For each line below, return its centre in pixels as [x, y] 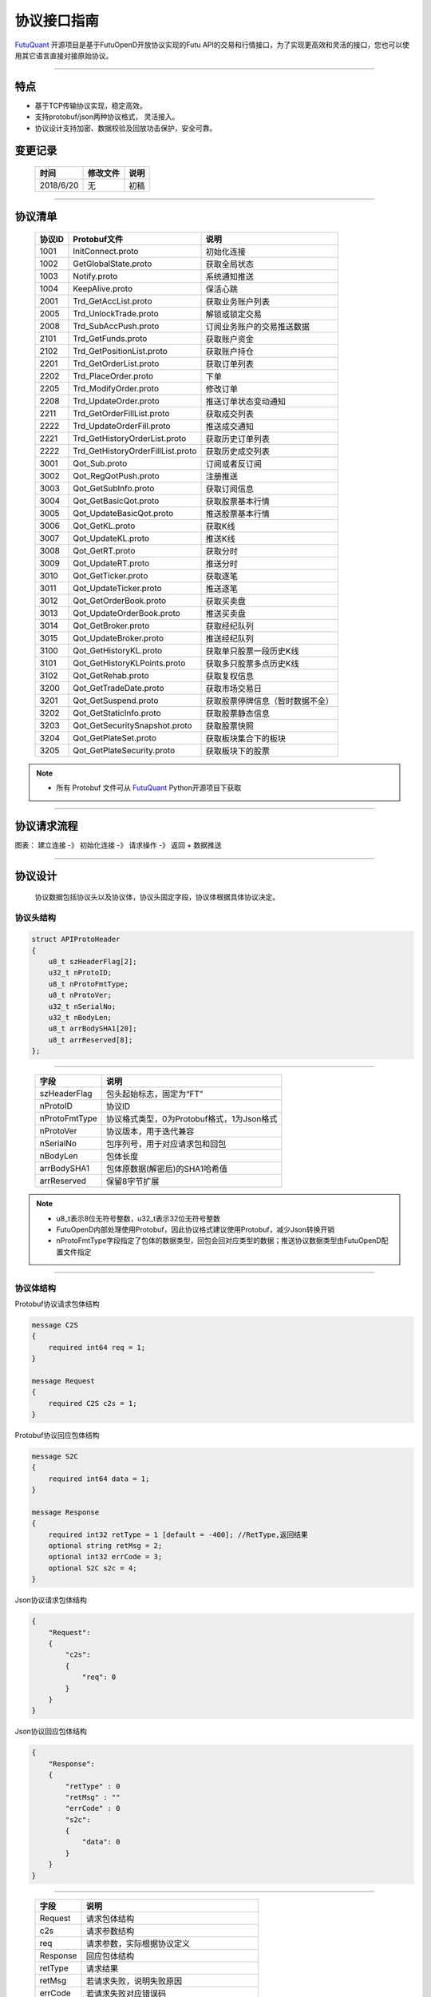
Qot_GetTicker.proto [111, 576]
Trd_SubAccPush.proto [116, 326]
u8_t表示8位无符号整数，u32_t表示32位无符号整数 [138, 1218]
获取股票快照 [230, 726]
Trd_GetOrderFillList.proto [121, 414]
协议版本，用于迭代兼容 [150, 1132]
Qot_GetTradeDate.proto [119, 689]
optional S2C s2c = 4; [93, 1568]
